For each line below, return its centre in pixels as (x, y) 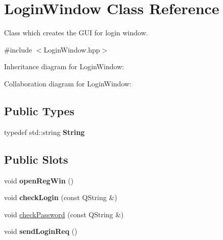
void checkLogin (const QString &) (61, 197)
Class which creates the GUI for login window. (76, 33)
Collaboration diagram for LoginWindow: (68, 83)
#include (18, 49)
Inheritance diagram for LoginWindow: (64, 66)
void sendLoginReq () (41, 231)
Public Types (39, 110)
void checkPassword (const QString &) (64, 214)
